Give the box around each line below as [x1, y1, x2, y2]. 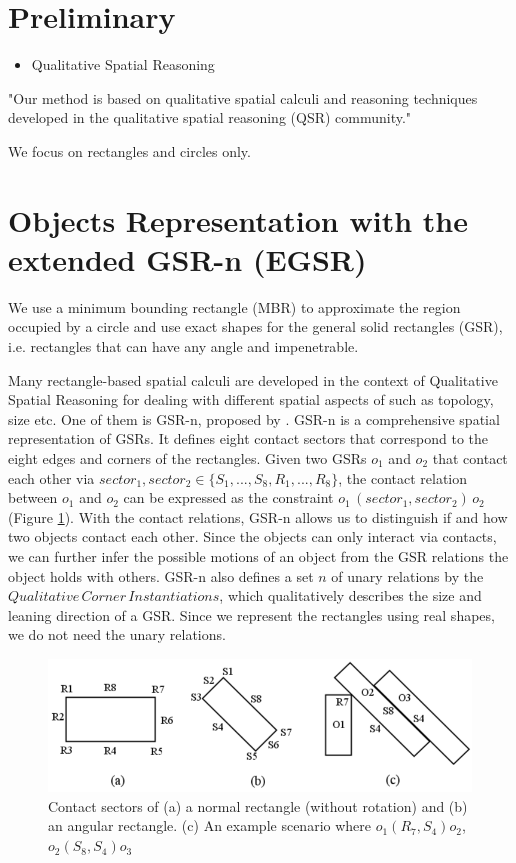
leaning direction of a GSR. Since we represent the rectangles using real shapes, [8, 604, 495, 625]
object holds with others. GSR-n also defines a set [8, 565, 314, 586]
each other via [8, 467, 95, 488]
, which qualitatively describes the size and [219, 585, 482, 606]
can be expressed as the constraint [123, 487, 334, 508]
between [8, 487, 58, 508]
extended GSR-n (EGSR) [8, 238, 367, 279]
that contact [432, 447, 508, 468]
